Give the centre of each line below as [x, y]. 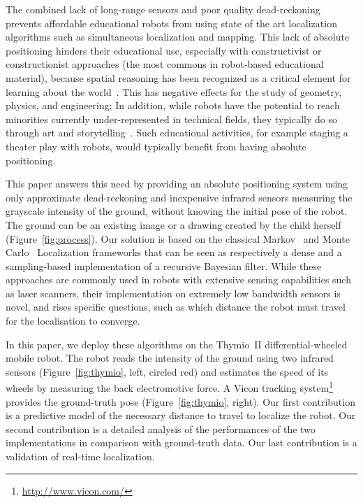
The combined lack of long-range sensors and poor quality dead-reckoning [163, 9]
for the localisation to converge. [73, 321]
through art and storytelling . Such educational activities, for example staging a [177, 133]
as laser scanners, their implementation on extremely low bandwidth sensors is [173, 293]
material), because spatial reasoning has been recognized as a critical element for [178, 77]
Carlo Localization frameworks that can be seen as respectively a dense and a [174, 252]
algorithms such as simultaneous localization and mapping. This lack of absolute [178, 37]
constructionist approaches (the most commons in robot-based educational [165, 64]
